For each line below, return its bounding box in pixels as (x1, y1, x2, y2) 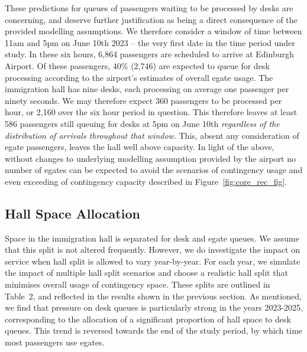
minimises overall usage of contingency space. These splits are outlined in (5, 278, 270, 291)
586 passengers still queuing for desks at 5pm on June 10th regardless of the (5, 117, 280, 129)
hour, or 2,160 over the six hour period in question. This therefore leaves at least (5, 106, 298, 118)
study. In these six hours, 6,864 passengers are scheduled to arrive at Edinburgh (5, 48, 294, 60)
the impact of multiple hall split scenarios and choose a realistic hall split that (5, 266, 288, 279)
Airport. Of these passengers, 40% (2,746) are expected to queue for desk (5, 59, 270, 71)
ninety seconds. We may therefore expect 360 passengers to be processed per (5, 94, 282, 106)
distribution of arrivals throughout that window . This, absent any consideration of (5, 129, 299, 141)
